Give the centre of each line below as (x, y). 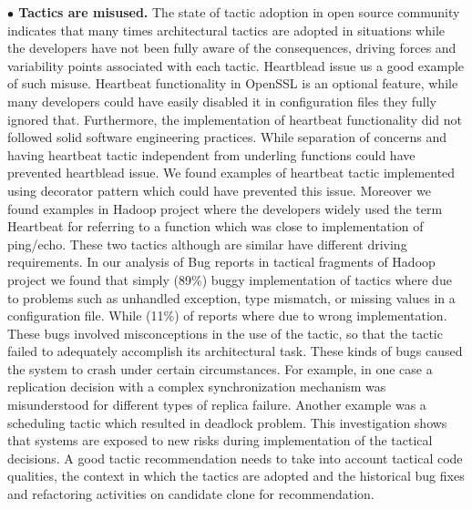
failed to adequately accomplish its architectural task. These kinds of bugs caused (235, 351)
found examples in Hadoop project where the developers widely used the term (225, 208)
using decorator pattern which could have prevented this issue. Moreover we (219, 190)
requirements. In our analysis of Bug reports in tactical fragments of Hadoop (221, 262)
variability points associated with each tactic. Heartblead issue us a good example (236, 65)
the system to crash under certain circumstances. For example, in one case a (220, 368)
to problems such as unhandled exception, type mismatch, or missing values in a (231, 297)
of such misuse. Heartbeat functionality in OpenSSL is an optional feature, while (233, 83)
